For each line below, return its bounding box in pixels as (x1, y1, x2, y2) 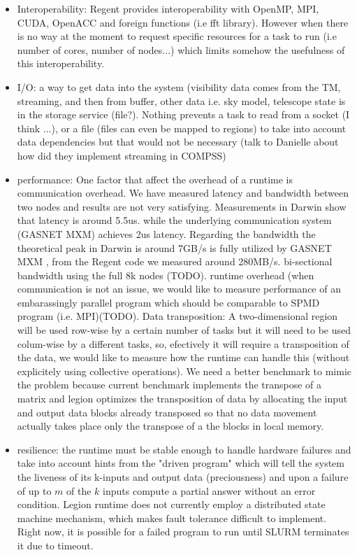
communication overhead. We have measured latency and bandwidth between (17, 185, 349, 200)
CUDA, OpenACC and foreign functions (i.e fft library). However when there (17, 15, 349, 29)
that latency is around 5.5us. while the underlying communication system (17, 213, 332, 227)
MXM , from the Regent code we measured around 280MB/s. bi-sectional (17, 254, 333, 269)
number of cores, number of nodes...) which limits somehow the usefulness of (17, 42, 345, 57)
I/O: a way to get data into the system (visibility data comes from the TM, (17, 79, 341, 94)
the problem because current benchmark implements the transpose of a (17, 377, 322, 392)
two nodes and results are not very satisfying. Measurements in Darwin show (17, 199, 347, 213)
